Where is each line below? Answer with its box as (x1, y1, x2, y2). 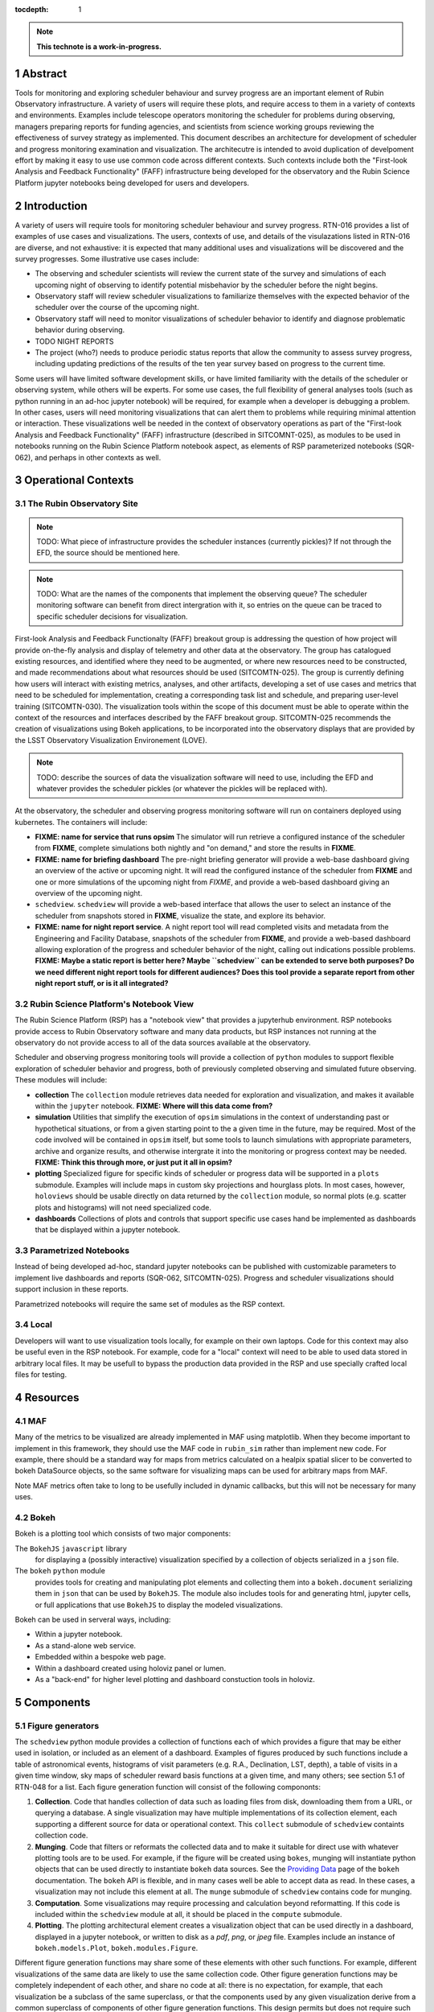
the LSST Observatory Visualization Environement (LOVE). (14, 735, 208, 744)
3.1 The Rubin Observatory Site (14, 498, 138, 509)
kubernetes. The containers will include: (14, 817, 148, 827)
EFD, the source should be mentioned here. (36, 548, 180, 558)
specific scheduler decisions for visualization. (36, 612, 188, 621)
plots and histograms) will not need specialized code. (35, 1202, 212, 1212)
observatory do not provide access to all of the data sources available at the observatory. (14, 1038, 311, 1048)
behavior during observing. (35, 325, 125, 335)
